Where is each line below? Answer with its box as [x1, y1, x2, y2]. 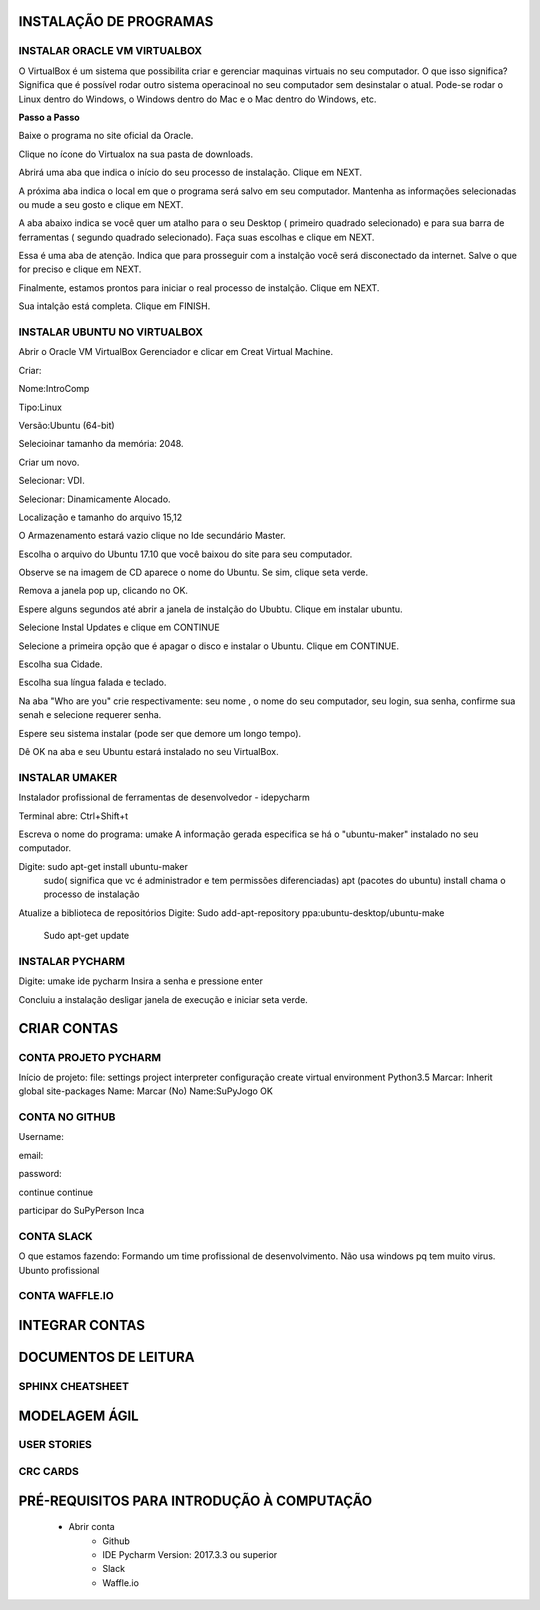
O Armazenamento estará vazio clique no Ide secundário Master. [18, 530, 286, 542]
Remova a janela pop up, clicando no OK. [18, 585, 189, 597]
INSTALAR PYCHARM [18, 955, 125, 968]
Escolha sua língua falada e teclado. [18, 676, 167, 689]
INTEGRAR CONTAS [18, 1316, 145, 1334]
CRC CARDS [18, 1465, 79, 1479]
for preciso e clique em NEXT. [18, 263, 142, 275]
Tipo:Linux [18, 401, 62, 413]
